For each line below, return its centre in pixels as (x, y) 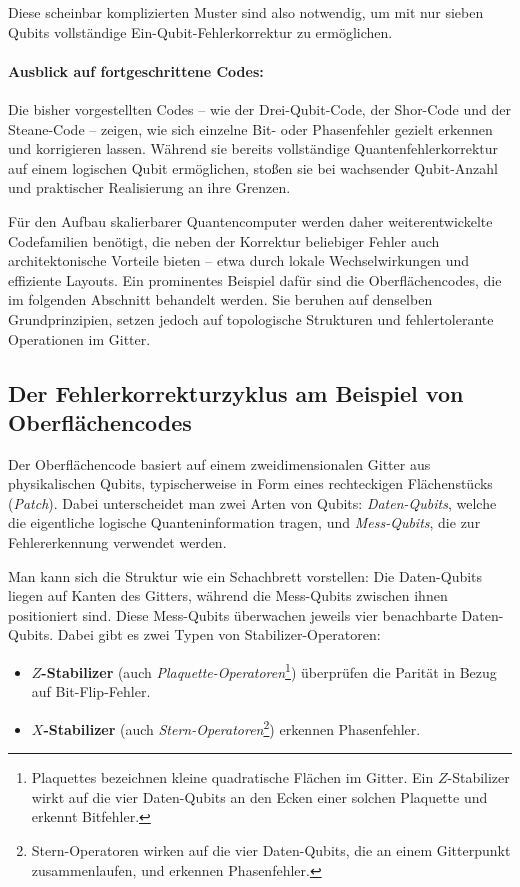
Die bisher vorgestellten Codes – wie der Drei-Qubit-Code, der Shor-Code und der (259, 108)
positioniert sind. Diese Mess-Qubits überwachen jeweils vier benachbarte (232, 614)
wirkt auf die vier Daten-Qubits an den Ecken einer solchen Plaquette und (259, 796)
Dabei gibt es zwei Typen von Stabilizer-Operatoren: (219, 634)
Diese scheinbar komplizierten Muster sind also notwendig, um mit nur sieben (246, 12)
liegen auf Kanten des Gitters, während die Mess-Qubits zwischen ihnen (228, 595)
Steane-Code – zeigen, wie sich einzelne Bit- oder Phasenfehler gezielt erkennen (250, 128)
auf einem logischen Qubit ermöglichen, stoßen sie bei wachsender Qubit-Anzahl (253, 167)
